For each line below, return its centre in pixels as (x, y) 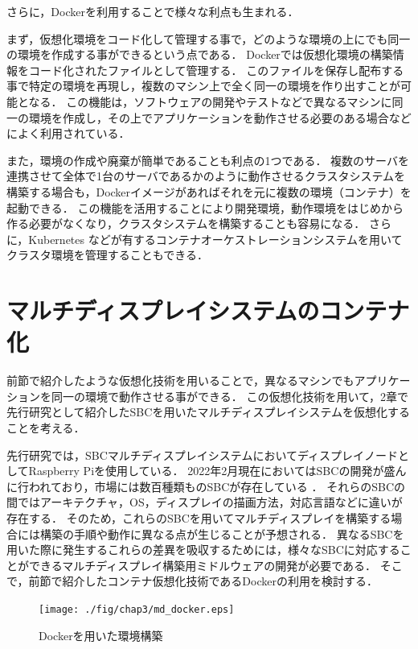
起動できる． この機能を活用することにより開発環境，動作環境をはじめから (205, 207)
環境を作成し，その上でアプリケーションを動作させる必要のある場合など (220, 117)
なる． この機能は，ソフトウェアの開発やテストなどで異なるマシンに (210, 101)
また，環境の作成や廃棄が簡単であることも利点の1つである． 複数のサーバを (208, 160)
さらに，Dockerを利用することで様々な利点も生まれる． (153, 11)
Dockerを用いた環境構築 (101, 635)
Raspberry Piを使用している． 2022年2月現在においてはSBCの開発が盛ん (217, 471)
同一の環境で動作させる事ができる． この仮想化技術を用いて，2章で (229, 396)
